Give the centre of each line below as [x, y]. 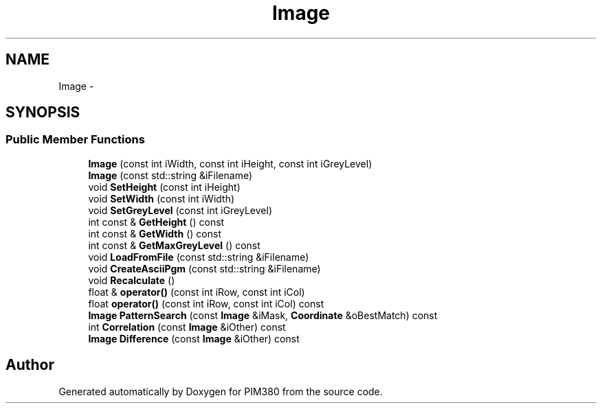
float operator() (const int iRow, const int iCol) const [206, 303]
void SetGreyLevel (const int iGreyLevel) [180, 210]
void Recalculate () [132, 280]
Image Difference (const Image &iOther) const [194, 338]
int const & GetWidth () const [155, 233]
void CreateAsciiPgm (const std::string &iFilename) [204, 268]
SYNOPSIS [43, 113]
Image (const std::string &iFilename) [170, 175]
